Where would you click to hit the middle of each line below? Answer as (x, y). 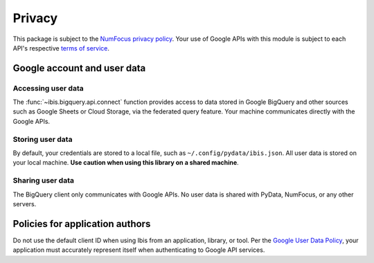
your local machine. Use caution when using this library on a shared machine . (126, 163)
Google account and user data (79, 68)
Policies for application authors (82, 224)
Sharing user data (43, 181)
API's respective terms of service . (61, 48)
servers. (25, 203)
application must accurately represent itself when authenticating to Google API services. (139, 250)
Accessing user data (48, 88)
